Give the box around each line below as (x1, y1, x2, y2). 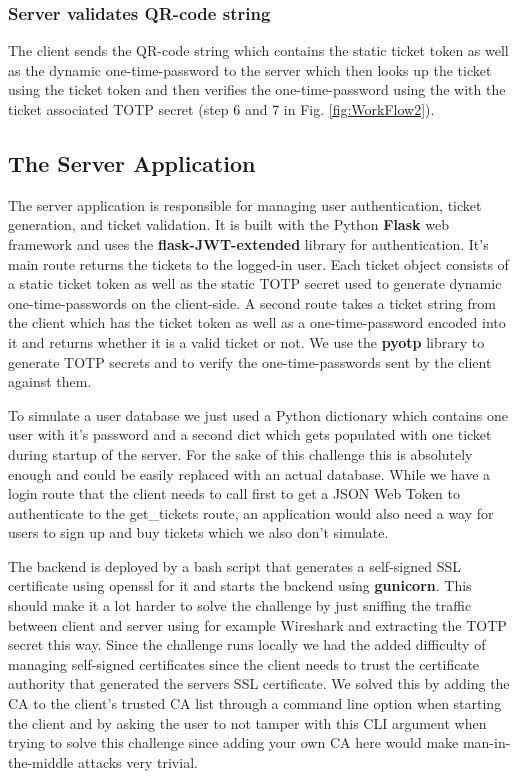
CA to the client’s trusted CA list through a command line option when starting (8, 693, 502, 714)
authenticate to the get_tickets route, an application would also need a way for (8, 502, 494, 523)
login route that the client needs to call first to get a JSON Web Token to (8, 483, 460, 504)
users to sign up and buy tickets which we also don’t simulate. (8, 522, 389, 543)
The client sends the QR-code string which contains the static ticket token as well (8, 40, 509, 61)
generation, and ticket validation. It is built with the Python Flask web (8, 214, 449, 235)
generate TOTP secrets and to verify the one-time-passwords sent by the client (8, 351, 492, 372)
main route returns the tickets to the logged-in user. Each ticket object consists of (8, 253, 509, 274)
